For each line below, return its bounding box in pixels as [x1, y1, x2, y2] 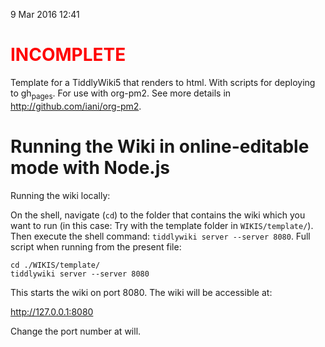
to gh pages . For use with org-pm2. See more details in [10, 87, 232, 101]
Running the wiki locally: [10, 189, 111, 201]
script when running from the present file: [10, 240, 182, 253]
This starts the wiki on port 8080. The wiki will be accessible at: [10, 286, 273, 298]
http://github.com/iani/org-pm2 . [10, 100, 142, 112]
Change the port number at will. [10, 325, 142, 337]
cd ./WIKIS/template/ [10, 260, 101, 270]
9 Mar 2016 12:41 [10, 9, 80, 20]
